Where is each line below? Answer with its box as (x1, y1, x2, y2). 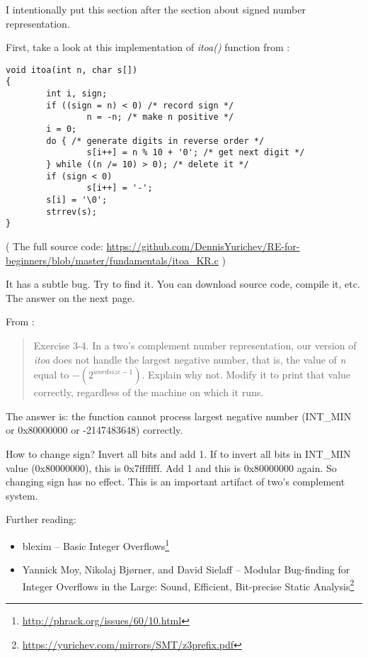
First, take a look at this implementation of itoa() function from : (6, 40, 290, 55)
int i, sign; (46, 89, 108, 99)
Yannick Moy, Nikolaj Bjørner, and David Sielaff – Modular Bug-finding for (22, 562, 350, 577)
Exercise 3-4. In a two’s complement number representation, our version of (33, 337, 357, 352)
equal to (33, 367, 69, 382)
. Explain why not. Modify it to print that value (142, 367, 351, 382)
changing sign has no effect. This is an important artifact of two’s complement (6, 474, 345, 489)
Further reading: (6, 512, 76, 527)
